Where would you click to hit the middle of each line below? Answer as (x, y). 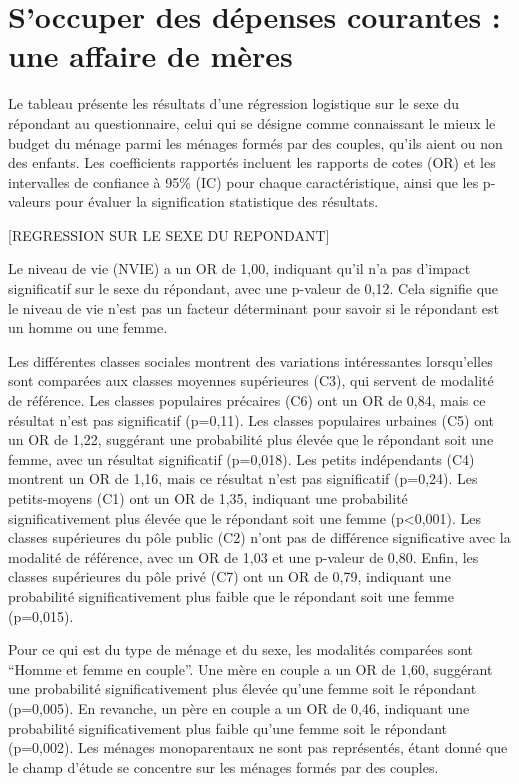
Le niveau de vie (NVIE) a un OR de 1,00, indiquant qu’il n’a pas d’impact (239, 268)
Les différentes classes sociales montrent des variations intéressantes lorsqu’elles (250, 360)
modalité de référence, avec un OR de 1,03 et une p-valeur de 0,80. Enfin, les (243, 556)
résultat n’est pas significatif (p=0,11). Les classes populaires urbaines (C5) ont (251, 419)
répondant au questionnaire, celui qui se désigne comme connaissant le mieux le (252, 122)
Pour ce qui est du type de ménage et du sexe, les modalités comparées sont (240, 649)
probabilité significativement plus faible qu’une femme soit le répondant (228, 727)
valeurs (29, 201)
